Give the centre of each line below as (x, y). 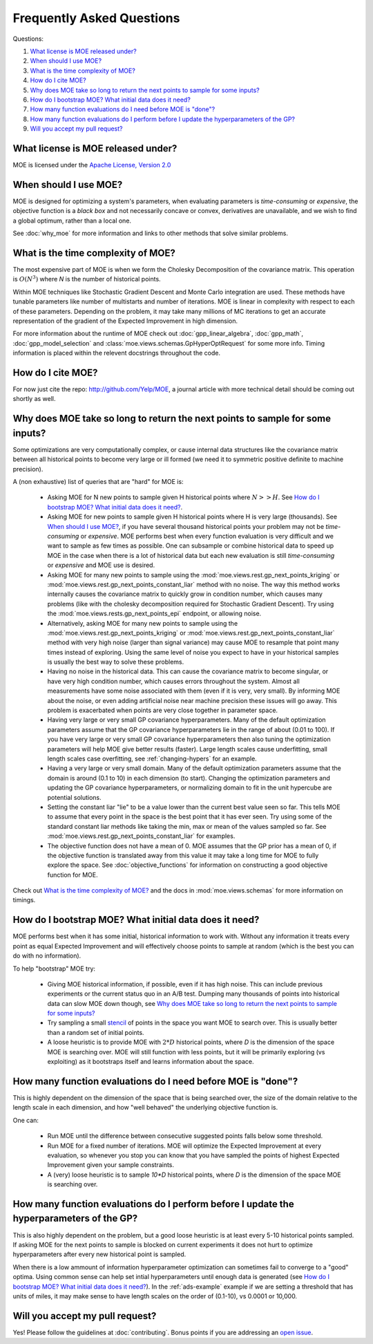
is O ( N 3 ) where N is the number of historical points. (87, 279)
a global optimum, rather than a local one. (72, 221)
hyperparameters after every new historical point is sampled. (99, 1254)
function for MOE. (73, 875)
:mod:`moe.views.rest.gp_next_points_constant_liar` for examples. (141, 836)
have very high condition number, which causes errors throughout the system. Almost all (173, 681)
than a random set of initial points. (96, 1032)
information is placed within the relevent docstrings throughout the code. (117, 353)
